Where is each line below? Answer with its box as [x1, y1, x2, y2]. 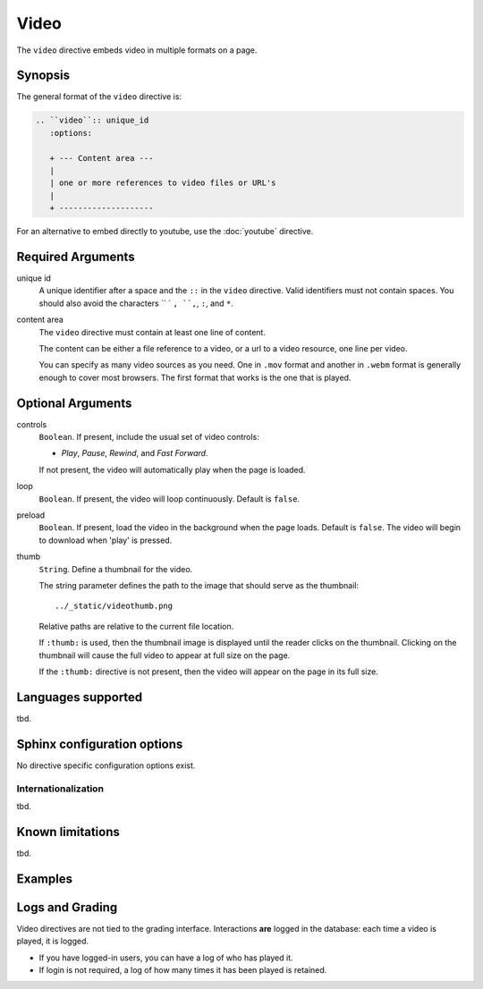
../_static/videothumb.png [55, 601, 174, 612]
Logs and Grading [16, 900, 118, 915]
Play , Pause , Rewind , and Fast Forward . [61, 448, 208, 459]
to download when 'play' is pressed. [38, 535, 173, 545]
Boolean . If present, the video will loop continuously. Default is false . [38, 493, 300, 504]
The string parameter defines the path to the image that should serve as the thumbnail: [38, 580, 360, 590]
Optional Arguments [16, 395, 132, 410]
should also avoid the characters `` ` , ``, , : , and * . [38, 298, 234, 309]
